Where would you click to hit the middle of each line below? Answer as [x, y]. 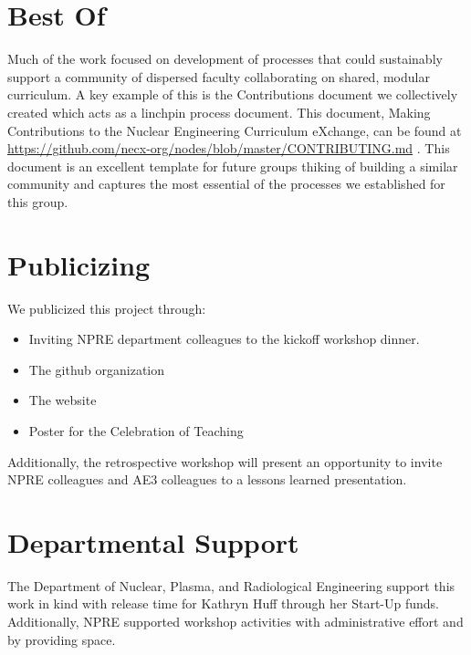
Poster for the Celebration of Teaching [136, 430]
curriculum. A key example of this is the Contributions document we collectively [233, 94]
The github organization [97, 369]
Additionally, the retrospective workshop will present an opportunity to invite [225, 461]
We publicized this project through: [107, 308]
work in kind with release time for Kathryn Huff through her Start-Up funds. [223, 603]
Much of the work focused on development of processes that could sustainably [225, 59]
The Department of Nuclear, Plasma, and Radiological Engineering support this [231, 585]
